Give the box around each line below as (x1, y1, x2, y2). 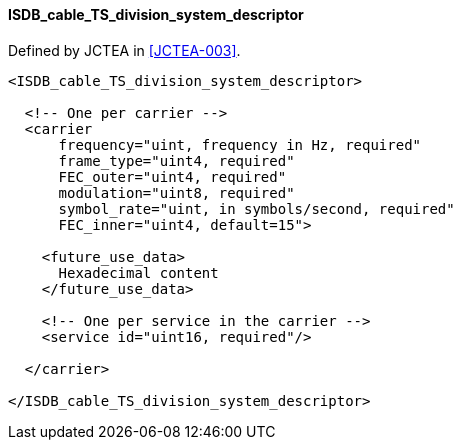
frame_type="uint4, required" (58, 152, 295, 169)
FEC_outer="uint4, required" (58, 168, 287, 185)
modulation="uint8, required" (58, 184, 295, 201)
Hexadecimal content (58, 264, 219, 281)
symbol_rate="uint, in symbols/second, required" (58, 200, 455, 217)
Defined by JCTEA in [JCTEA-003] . (8, 41, 241, 59)
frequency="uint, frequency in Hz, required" (58, 136, 422, 153)
